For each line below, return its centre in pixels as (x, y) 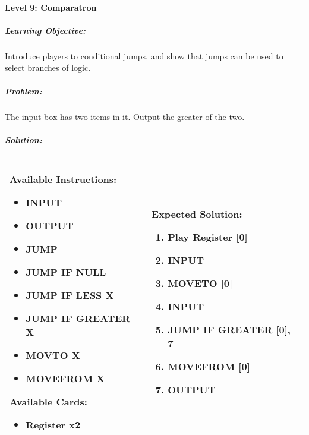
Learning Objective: (45, 30)
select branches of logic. (48, 67)
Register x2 (53, 424)
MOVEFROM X (65, 378)
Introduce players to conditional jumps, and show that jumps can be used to (144, 56)
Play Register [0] (208, 237)
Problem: (23, 91)
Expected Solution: (197, 214)
